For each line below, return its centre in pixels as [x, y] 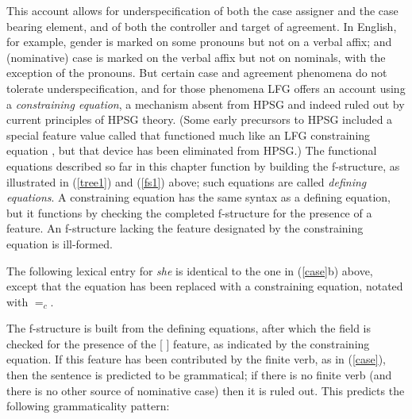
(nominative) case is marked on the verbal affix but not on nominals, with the [196, 57]
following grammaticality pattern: [88, 406]
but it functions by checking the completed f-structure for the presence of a [189, 212]
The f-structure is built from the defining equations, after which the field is [189, 328]
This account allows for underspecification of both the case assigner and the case [202, 10]
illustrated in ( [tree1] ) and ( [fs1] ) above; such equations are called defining [187, 181]
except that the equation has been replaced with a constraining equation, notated [205, 286]
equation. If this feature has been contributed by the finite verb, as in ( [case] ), [196, 359]
